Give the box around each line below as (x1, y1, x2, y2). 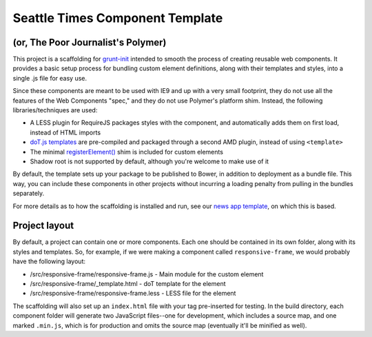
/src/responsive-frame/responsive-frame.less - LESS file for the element (30, 289, 236, 298)
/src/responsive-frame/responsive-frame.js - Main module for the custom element (30, 269, 264, 278)
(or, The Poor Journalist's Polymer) (12, 37, 167, 48)
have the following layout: (12, 257, 86, 265)
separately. (12, 190, 45, 198)
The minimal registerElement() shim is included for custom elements (30, 147, 224, 156)
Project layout (12, 220, 74, 232)
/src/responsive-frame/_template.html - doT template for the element (30, 280, 227, 287)
